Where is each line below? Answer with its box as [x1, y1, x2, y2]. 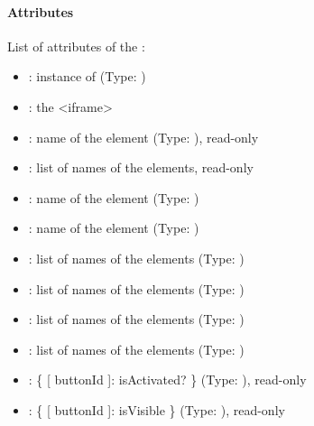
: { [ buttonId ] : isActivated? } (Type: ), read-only [28, 370, 307, 389]
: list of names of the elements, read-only [28, 158, 254, 177]
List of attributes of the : [7, 36, 145, 55]
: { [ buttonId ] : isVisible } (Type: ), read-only [28, 400, 285, 419]
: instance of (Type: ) [28, 67, 146, 86]
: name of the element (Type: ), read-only [28, 127, 259, 146]
